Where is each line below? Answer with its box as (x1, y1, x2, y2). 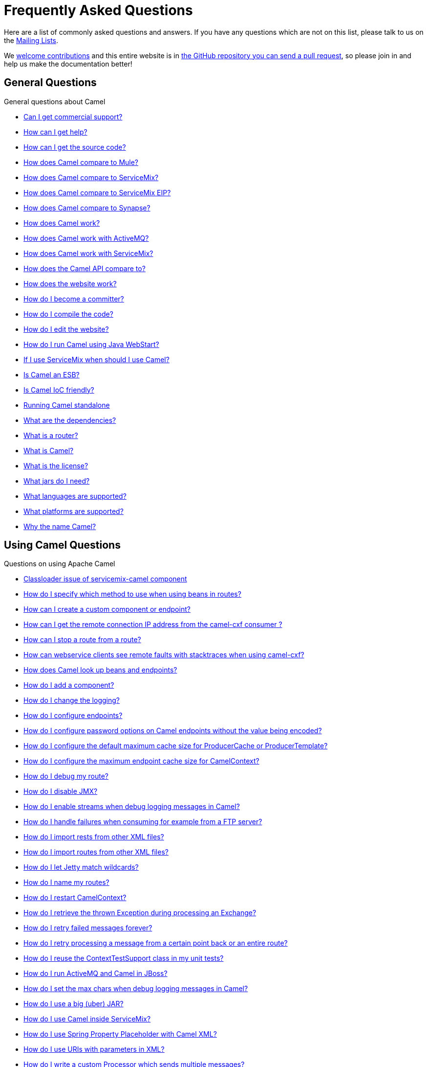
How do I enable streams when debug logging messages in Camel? (23, 802, 240, 811)
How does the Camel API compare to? (23, 264, 146, 273)
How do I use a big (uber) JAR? (23, 999, 124, 1008)
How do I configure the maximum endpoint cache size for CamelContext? (23, 757, 259, 765)
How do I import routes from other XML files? (23, 848, 169, 857)
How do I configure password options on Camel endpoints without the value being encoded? (23, 726, 322, 735)
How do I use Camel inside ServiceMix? (23, 1015, 151, 1023)
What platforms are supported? (23, 507, 124, 515)
